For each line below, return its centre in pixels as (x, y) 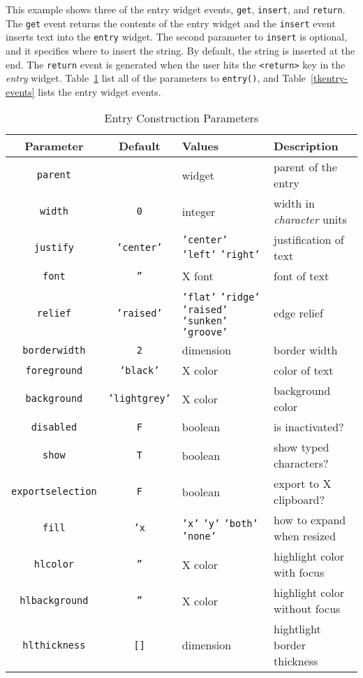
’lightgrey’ (139, 399)
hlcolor (54, 564)
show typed (302, 447)
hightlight (297, 629)
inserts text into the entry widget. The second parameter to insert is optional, (177, 37)
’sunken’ (205, 321)
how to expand (310, 520)
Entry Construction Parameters (181, 118)
